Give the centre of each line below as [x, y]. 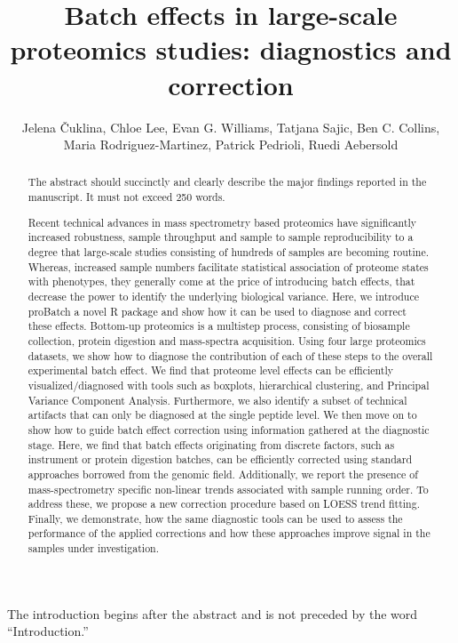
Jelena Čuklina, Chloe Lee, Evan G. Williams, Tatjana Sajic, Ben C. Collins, [231, 127]
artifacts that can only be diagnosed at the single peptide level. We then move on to [222, 415]
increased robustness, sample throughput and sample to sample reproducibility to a [221, 237]
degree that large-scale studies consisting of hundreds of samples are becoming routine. [228, 252]
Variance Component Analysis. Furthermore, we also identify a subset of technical [217, 400]
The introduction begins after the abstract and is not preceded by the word [213, 613]
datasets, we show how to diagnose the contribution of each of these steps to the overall [230, 355]
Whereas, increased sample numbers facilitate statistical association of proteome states [228, 266]
